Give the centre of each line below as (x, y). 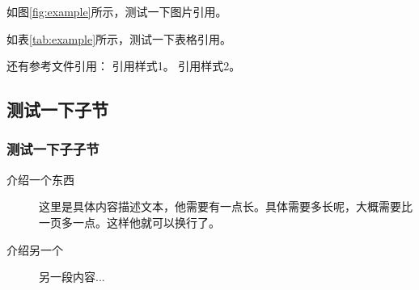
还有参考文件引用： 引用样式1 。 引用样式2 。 (124, 66)
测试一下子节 (57, 109)
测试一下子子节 (53, 149)
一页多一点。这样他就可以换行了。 (129, 222)
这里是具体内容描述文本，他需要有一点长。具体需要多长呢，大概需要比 (226, 206)
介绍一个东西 (40, 179)
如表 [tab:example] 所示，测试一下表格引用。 (119, 38)
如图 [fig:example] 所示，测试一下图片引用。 (117, 11)
